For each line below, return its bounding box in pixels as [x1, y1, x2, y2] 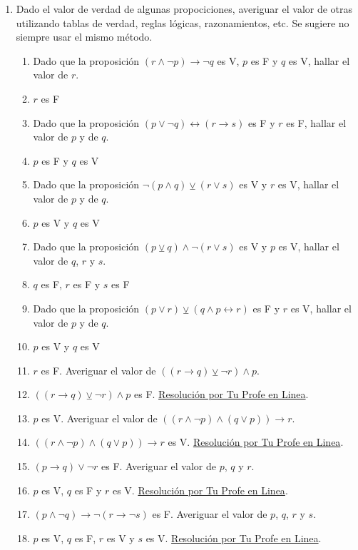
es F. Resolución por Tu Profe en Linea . [134, 387, 309, 402]
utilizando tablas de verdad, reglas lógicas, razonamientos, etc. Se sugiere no [16, 15, 349, 30]
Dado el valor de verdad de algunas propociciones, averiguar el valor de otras [16, 1, 353, 16]
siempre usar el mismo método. [16, 29, 153, 44]
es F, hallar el [286, 115, 347, 130]
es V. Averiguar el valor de [41, 410, 158, 425]
